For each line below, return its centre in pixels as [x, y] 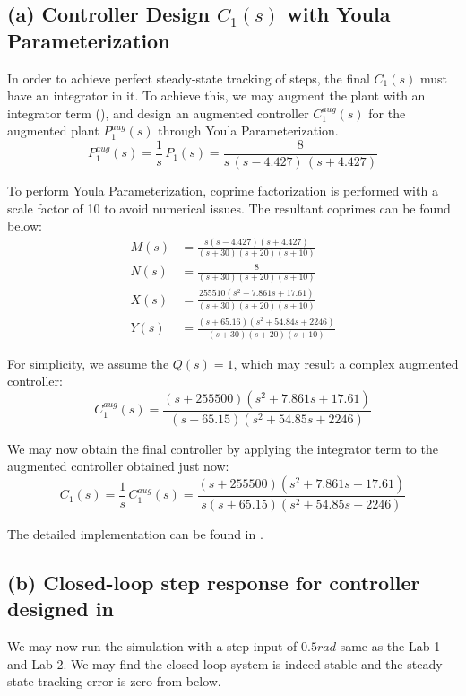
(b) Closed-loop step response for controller [214, 582]
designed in [60, 609]
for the [387, 113]
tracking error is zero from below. [129, 681]
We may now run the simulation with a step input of [152, 645]
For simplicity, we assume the [88, 363]
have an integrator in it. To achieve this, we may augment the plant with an [216, 96]
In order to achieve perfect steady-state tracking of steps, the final [189, 78]
